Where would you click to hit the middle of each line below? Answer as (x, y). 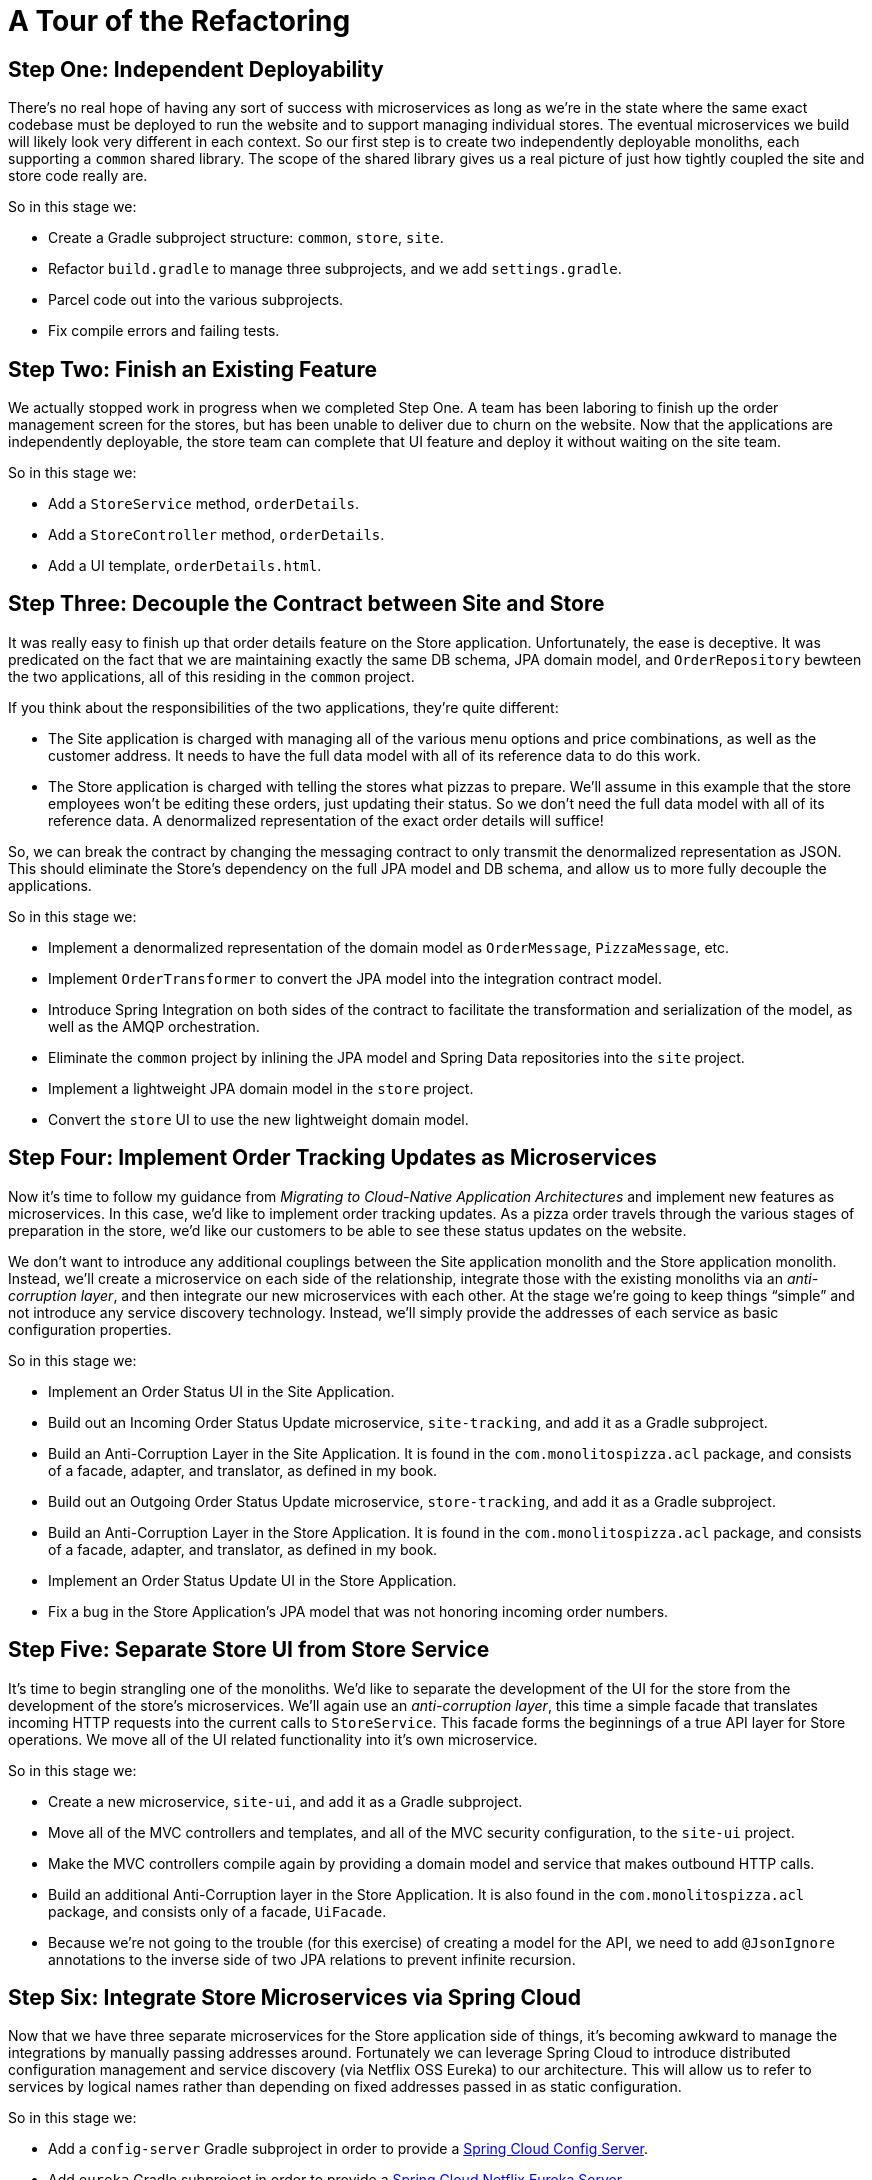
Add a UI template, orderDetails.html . (185, 566)
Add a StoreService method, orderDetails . (204, 504)
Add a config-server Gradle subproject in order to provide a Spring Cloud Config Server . (348, 2149)
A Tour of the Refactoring (179, 21)
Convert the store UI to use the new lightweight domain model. (258, 1119)
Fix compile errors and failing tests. (164, 331)
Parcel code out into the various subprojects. (196, 300)
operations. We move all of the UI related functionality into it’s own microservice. (273, 1739)
